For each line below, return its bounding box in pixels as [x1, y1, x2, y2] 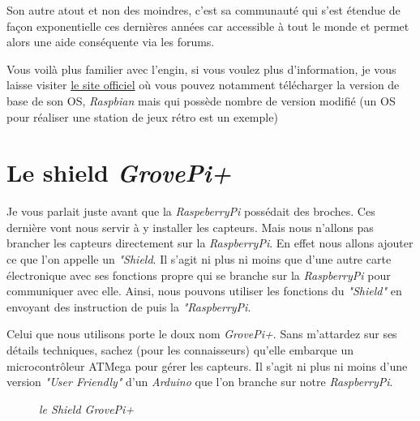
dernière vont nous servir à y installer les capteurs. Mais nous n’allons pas [6, 218, 374, 235]
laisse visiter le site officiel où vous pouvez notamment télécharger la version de [6, 76, 400, 93]
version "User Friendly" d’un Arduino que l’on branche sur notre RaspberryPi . [6, 373, 393, 390]
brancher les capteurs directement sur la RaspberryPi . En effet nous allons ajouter [6, 234, 414, 251]
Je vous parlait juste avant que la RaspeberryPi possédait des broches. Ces [6, 203, 375, 220]
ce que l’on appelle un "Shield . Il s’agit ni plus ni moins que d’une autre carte [6, 251, 392, 268]
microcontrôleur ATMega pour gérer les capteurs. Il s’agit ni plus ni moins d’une [6, 357, 408, 374]
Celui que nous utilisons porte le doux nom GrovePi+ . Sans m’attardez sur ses [6, 325, 397, 342]
